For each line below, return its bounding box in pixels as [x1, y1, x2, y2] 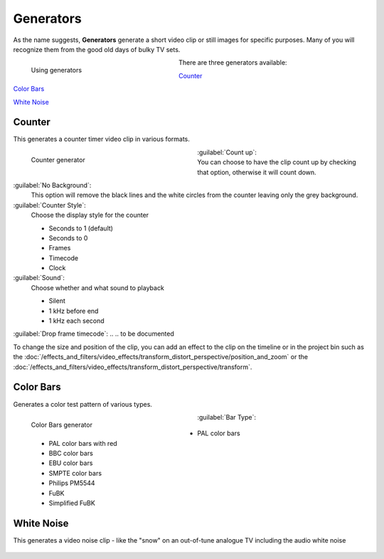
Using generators [31, 66, 82, 75]
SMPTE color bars [48, 469, 102, 477]
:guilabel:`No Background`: [13, 181, 92, 189]
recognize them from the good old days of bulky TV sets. [13, 45, 181, 53]
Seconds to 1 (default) [48, 224, 114, 233]
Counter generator [31, 155, 85, 164]
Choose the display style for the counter [31, 211, 149, 220]
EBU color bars [48, 459, 93, 467]
